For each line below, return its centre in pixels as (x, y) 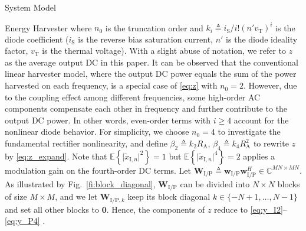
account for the (261, 120)
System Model (30, 7)
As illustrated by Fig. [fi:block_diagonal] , (80, 183)
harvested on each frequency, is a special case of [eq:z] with (111, 85)
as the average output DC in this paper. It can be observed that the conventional (152, 62)
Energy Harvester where (48, 27)
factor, (17, 51)
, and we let (76, 196)
